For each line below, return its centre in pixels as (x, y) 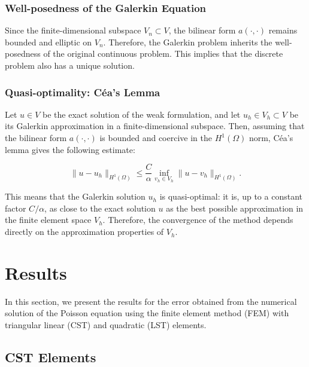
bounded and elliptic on (49, 42)
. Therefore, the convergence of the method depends (198, 220)
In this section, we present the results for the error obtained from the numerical (151, 301)
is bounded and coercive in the (156, 137)
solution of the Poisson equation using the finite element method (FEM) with (147, 313)
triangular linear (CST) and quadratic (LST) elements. (106, 324)
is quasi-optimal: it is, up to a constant (231, 196)
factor (16, 208)
